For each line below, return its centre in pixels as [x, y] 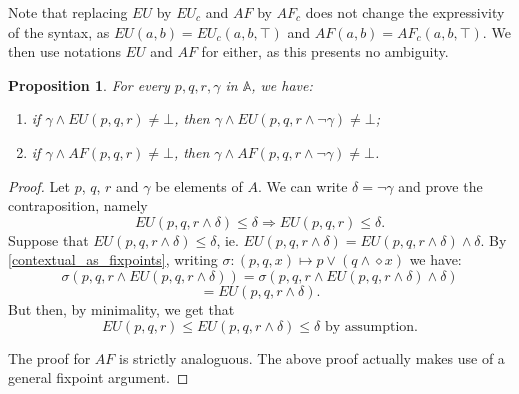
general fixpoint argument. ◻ [98, 377]
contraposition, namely [78, 205]
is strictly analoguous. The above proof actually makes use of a [312, 357]
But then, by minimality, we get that [121, 308]
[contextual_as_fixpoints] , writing [113, 259]
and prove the [440, 185]
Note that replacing [68, 12]
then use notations [64, 51]
